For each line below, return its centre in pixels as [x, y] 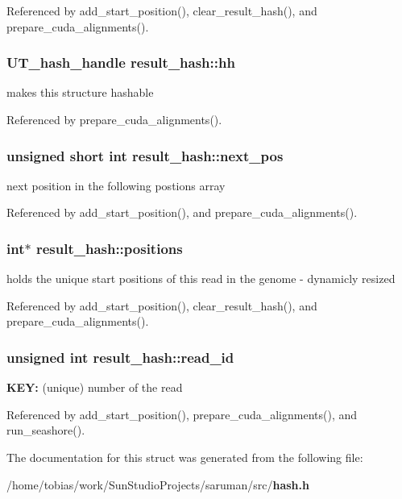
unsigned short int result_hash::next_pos [145, 155]
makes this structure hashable [80, 92]
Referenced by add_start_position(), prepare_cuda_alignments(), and [182, 414]
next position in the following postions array [116, 185]
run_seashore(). [46, 430]
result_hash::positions [109, 248]
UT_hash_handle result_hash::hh [121, 62]
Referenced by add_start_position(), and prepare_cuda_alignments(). [182, 212]
